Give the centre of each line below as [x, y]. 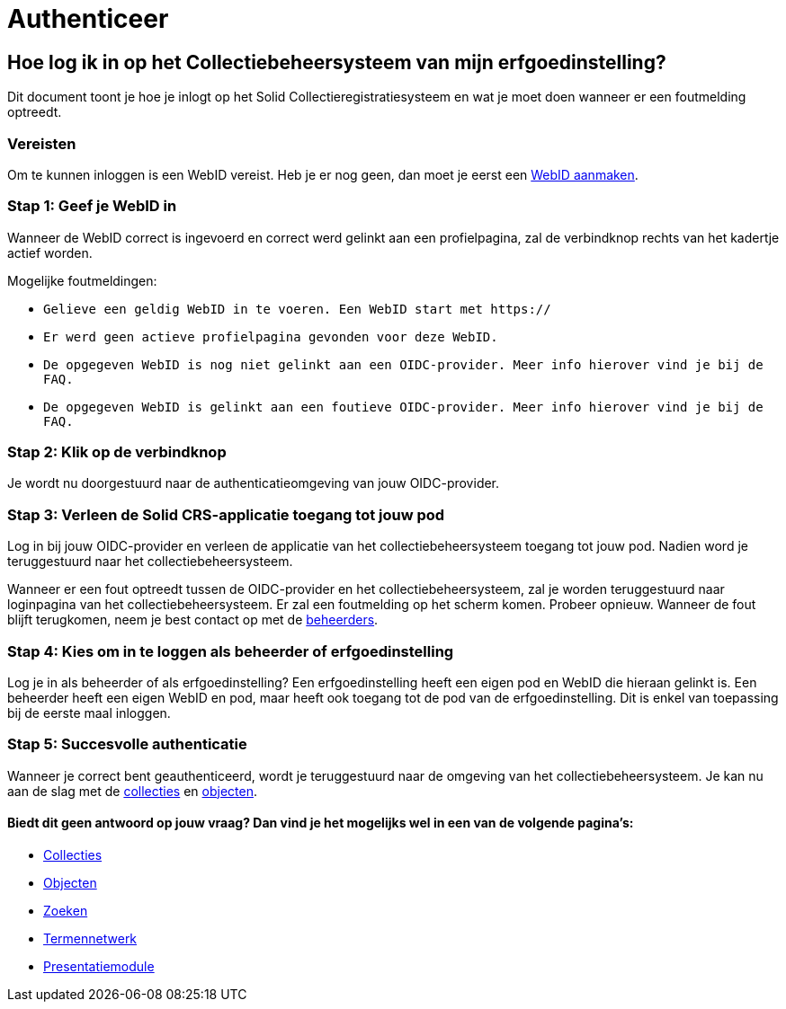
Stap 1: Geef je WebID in [92, 206]
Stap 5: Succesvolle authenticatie [127, 744]
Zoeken [66, 910]
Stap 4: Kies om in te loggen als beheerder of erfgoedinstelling [231, 651]
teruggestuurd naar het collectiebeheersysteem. [150, 562]
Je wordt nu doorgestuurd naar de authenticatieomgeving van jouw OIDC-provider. [254, 483]
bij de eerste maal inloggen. [89, 712]
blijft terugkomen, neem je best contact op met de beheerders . [193, 620]
